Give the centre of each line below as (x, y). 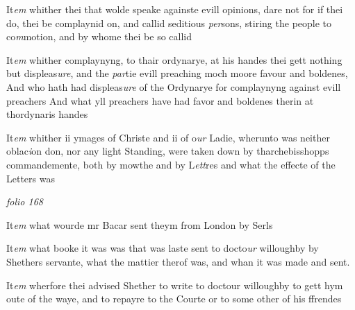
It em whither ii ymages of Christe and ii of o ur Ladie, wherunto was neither (168, 137)
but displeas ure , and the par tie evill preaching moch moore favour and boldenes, (177, 73)
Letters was (31, 178)
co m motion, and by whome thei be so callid (99, 36)
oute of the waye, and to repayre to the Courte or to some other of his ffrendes (174, 299)
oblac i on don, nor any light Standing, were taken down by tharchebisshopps (168, 151)
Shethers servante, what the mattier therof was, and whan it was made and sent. (178, 261)
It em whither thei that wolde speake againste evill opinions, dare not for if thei (175, 9)
